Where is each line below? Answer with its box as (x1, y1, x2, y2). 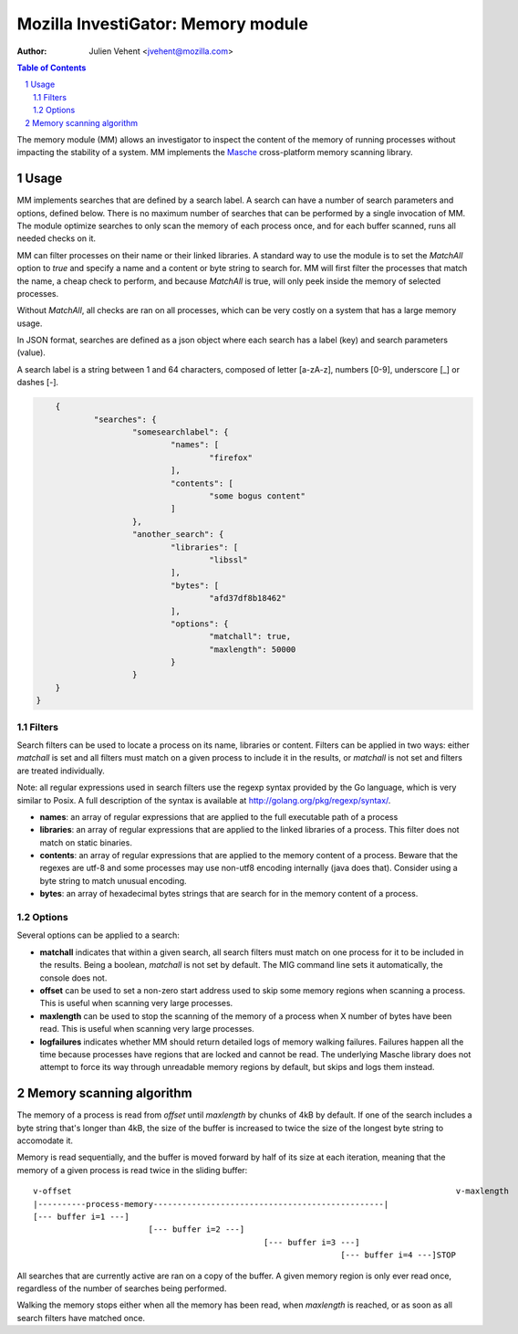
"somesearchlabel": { (132, 427, 229, 437)
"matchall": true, (209, 631, 292, 642)
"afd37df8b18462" (209, 593, 286, 604)
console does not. (39, 972, 108, 983)
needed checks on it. (16, 233, 96, 244)
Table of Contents (16, 62, 87, 73)
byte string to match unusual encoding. (39, 875, 187, 886)
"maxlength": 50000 (209, 644, 296, 655)
